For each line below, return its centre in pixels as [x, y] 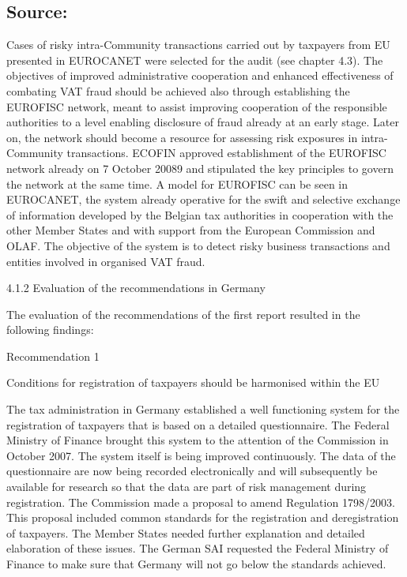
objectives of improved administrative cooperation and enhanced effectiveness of [200, 75]
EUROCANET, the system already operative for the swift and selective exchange [203, 199]
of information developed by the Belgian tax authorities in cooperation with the [200, 214]
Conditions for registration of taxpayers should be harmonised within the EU [193, 382]
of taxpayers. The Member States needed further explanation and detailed [186, 532]
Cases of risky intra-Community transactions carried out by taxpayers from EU [198, 45]
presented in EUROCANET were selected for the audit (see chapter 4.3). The [195, 60]
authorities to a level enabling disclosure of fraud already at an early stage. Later [203, 122]
